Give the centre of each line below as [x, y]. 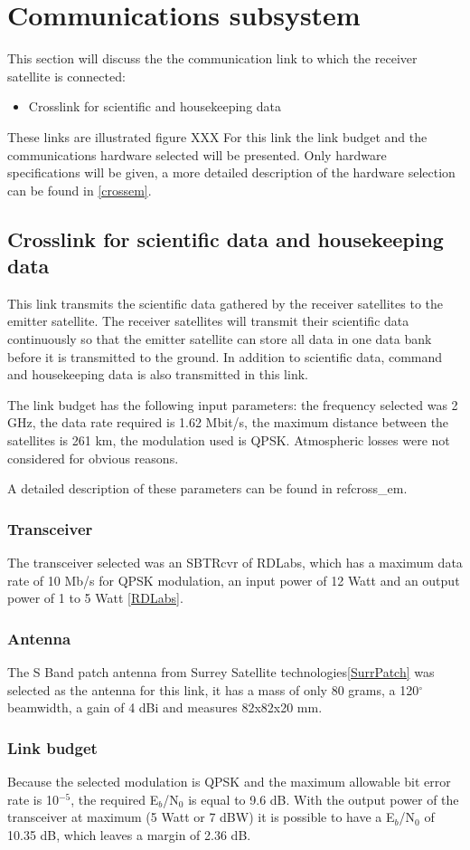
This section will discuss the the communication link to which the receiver [212, 58]
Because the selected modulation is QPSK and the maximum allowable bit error [229, 782]
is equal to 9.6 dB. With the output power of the [324, 799]
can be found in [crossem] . [80, 190]
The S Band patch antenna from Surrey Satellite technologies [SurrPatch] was [221, 672]
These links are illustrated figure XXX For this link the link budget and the [217, 136]
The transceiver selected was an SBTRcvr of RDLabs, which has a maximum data [235, 563]
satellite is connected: [66, 76]
